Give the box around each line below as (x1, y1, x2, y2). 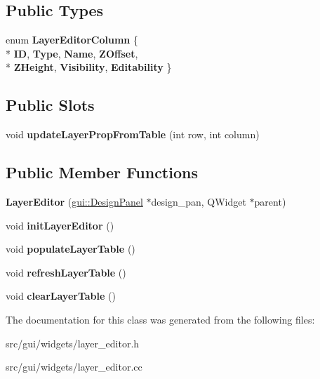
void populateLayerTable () (6, 241, 135, 256)
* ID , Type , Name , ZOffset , (6, 46, 138, 60)
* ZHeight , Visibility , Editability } (6, 60, 172, 74)
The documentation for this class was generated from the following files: (6, 312, 315, 326)
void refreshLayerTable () (6, 265, 126, 279)
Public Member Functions (6, 161, 198, 183)
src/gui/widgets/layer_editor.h (6, 335, 140, 350)
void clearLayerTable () (6, 288, 116, 303)
